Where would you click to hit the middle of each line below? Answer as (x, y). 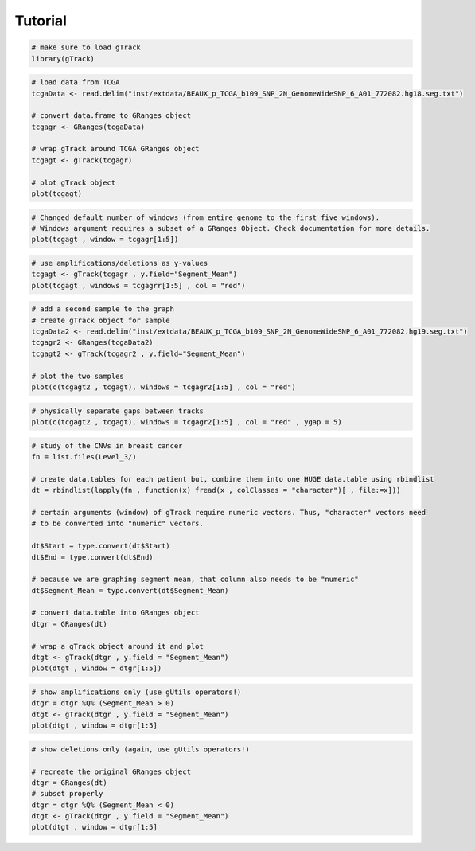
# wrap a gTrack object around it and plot (118, 646)
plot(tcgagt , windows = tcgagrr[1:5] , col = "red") (138, 285)
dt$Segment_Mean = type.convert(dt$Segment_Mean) (130, 590)
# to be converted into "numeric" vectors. (118, 524)
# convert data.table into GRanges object (115, 613)
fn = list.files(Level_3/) (84, 457)
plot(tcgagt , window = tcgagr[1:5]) (105, 240)
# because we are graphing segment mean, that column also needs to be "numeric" (195, 580)
